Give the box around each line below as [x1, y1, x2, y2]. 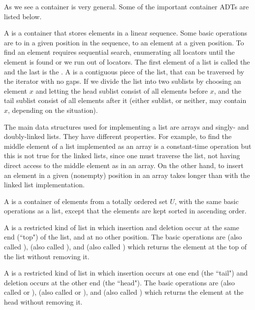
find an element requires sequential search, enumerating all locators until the [4, 47, 235, 57]
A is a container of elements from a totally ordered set [4, 196, 168, 206]
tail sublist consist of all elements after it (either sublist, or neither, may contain [4, 95, 247, 105]
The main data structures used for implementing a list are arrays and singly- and [4, 121, 249, 132]
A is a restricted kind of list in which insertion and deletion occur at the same [4, 222, 239, 232]
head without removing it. [4, 297, 83, 307]
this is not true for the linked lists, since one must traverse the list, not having [4, 150, 240, 161]
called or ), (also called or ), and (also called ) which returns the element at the [4, 287, 244, 297]
